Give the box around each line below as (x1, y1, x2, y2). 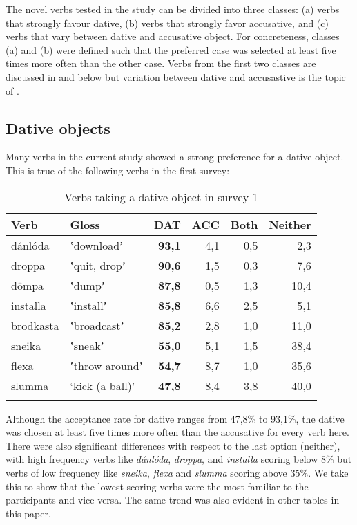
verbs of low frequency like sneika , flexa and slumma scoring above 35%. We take (6, 465, 349, 479)
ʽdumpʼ (70, 277, 106, 293)
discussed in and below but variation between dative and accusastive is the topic (6, 69, 346, 84)
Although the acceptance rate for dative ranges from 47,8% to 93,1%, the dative (6, 411, 345, 425)
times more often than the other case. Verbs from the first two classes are (6, 56, 316, 71)
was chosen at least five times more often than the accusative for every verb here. (6, 425, 349, 439)
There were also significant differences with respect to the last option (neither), (6, 438, 340, 452)
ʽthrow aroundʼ (70, 357, 143, 374)
